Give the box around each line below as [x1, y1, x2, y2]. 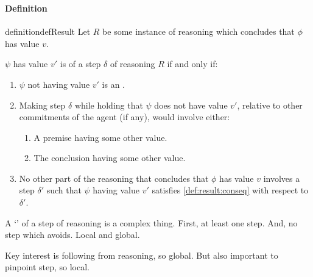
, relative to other [237, 98, 303, 111]
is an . [102, 77, 125, 90]
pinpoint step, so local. [5, 261, 90, 273]
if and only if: [167, 57, 218, 70]
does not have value [154, 98, 228, 111]
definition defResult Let [5, 25, 91, 38]
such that [46, 184, 82, 196]
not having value [27, 77, 90, 90]
